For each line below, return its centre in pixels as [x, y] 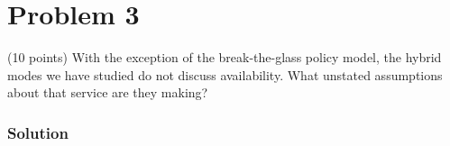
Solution [38, 132]
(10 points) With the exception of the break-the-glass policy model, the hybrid [225, 57]
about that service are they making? [108, 92]
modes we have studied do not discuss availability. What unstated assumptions [225, 74]
